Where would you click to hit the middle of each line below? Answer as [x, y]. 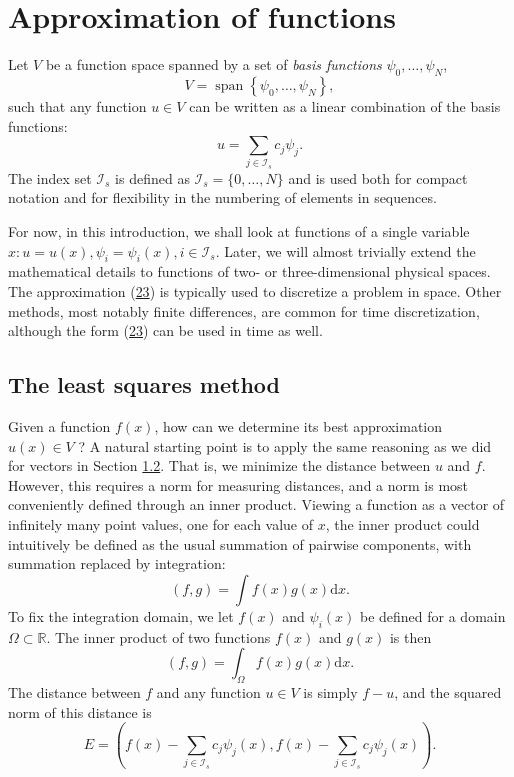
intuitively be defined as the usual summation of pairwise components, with [240, 543]
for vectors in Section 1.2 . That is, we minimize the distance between [219, 465]
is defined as [152, 177]
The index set [50, 177]
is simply [330, 691]
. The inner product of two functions [158, 636]
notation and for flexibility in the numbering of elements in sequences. [222, 197]
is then [410, 636]
